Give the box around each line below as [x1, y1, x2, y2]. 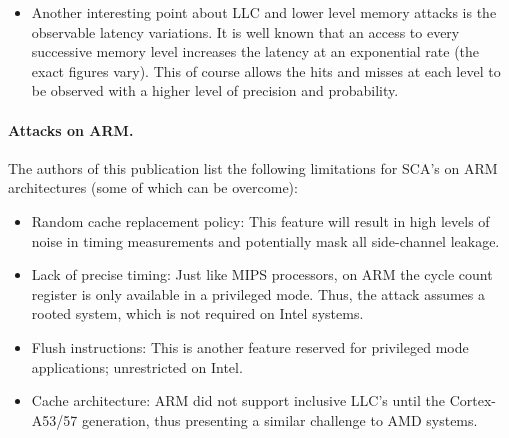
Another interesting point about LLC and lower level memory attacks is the [31, 2, 497, 22]
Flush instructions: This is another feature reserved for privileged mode [31, 336, 469, 357]
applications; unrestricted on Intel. [31, 356, 243, 377]
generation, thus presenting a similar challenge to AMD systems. [81, 409, 478, 430]
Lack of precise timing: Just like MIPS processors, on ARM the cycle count [31, 264, 493, 285]
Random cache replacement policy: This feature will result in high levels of [31, 210, 490, 231]
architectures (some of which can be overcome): [8, 177, 298, 198]
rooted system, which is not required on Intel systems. [31, 303, 364, 324]
